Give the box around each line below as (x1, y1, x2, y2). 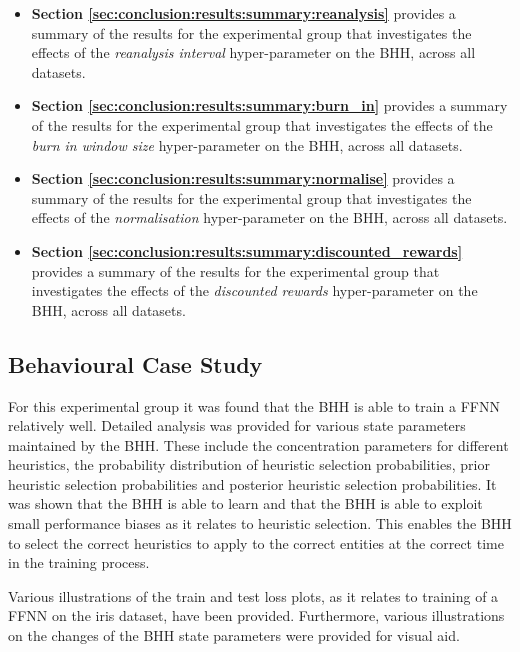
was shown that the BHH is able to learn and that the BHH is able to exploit (8, 493, 483, 514)
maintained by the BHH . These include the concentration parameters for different (8, 434, 509, 455)
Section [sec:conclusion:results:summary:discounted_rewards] (31, 240, 463, 261)
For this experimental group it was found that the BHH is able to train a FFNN (8, 395, 500, 416)
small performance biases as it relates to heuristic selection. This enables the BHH (8, 513, 512, 534)
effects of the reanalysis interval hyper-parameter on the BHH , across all (31, 42, 476, 63)
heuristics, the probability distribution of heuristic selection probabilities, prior (8, 454, 490, 475)
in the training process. (8, 552, 150, 573)
